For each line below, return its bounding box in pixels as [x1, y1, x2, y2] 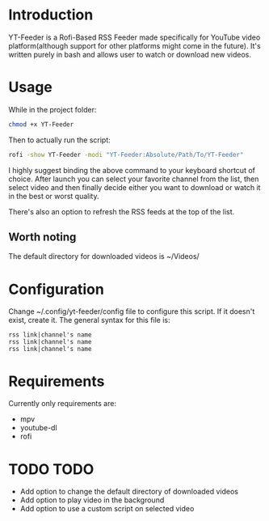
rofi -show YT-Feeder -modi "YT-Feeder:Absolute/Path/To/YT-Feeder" [8, 150, 244, 159]
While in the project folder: [8, 104, 97, 114]
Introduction [8, 6, 94, 24]
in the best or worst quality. [8, 191, 99, 201]
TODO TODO [8, 460, 95, 478]
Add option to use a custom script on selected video [19, 504, 195, 514]
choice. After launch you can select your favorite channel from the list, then [8, 174, 259, 184]
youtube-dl [19, 423, 58, 433]
